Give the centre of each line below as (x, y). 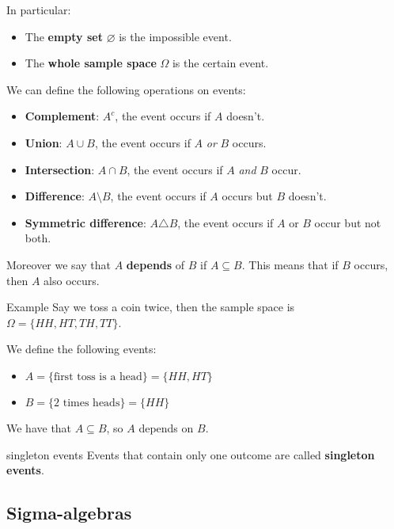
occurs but (247, 196)
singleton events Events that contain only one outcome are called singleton (191, 454)
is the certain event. (220, 63)
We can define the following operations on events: (126, 89)
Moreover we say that (59, 264)
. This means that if (290, 264)
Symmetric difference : (85, 222)
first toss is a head (98, 377)
